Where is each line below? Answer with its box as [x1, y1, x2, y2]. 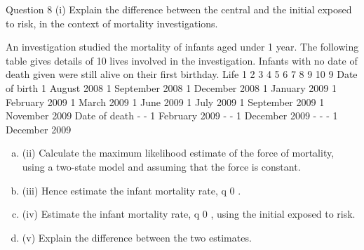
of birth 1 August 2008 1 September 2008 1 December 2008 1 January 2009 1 [6, 80, 337, 95]
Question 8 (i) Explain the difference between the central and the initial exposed [6, 2, 352, 16]
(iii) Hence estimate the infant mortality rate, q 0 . [22, 183, 241, 197]
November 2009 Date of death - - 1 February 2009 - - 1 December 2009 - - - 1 [6, 108, 338, 123]
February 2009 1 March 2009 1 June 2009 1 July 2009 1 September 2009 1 [6, 94, 325, 109]
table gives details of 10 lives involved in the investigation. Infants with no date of [6, 53, 358, 67]
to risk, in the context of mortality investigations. [6, 15, 218, 30]
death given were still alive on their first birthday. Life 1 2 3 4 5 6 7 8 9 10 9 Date [6, 67, 358, 81]
